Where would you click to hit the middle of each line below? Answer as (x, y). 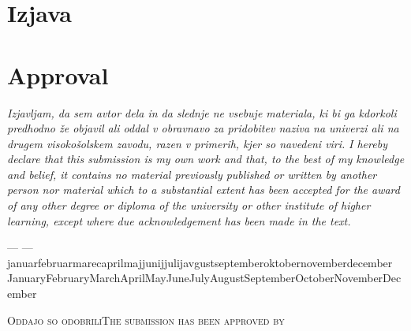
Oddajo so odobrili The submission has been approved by (146, 320)
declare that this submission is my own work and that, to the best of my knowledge (206, 159)
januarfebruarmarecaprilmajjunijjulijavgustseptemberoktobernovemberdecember (200, 262)
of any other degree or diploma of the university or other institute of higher (189, 205)
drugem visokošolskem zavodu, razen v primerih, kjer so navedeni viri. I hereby (197, 143)
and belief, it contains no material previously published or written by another (192, 174)
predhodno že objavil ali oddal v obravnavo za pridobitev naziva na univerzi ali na (203, 128)
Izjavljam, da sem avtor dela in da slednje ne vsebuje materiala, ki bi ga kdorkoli (202, 112)
